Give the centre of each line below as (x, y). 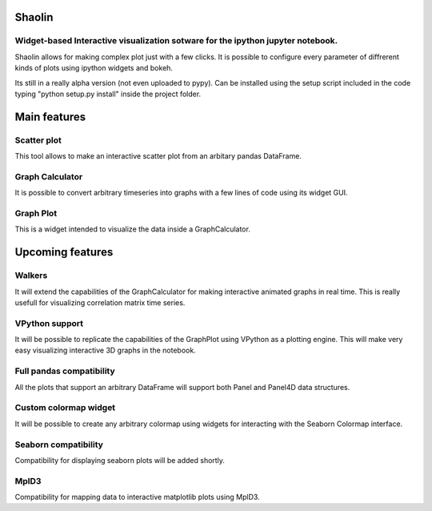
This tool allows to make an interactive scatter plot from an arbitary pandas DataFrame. (158, 156)
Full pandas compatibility (65, 371)
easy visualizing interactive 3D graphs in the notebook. (105, 350)
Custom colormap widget (65, 408)
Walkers (31, 276)
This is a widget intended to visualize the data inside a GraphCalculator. (133, 229)
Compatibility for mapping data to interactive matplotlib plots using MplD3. (137, 497)
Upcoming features (64, 252)
